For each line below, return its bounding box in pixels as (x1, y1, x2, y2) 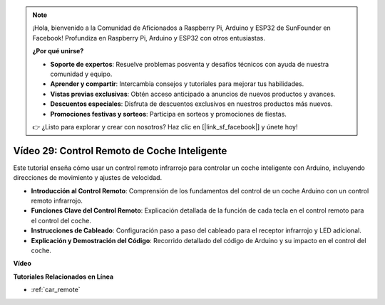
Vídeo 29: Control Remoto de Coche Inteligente (13, 144, 227, 156)
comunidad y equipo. (50, 70, 113, 78)
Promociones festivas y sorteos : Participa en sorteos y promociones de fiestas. (50, 109, 287, 118)
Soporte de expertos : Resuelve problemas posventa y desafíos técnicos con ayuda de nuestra (50, 60, 329, 68)
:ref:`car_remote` (31, 285, 81, 294)
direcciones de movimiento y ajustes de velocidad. (13, 173, 163, 182)
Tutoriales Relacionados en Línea (13, 272, 114, 281)
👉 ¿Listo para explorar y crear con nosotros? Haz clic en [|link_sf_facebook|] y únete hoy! (32, 122, 298, 131)
